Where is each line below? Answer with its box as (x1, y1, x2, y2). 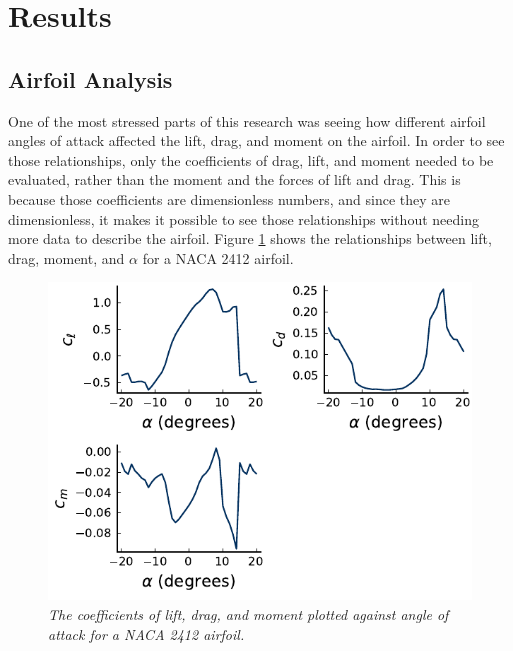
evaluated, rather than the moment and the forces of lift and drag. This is (8, 169, 461, 190)
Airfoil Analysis (8, 63, 173, 94)
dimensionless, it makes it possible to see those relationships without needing (8, 208, 479, 229)
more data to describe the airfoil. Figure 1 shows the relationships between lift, (8, 228, 492, 249)
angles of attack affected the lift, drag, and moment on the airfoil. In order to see (8, 130, 505, 151)
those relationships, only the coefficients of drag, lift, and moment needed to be (8, 149, 494, 170)
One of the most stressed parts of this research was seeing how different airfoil (8, 110, 486, 131)
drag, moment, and (8, 247, 125, 268)
